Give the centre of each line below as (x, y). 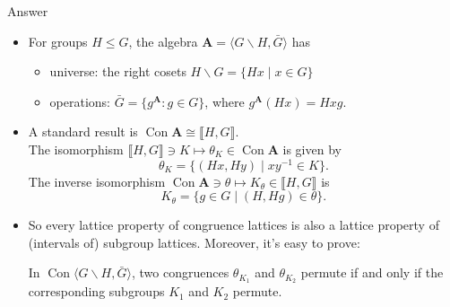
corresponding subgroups (96, 291)
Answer (28, 11)
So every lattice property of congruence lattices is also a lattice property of (234, 225)
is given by (312, 149)
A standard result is (83, 132)
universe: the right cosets (118, 71)
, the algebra (163, 41)
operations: (80, 101)
